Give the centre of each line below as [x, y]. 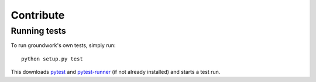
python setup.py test [52, 59]
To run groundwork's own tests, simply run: [63, 45]
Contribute [38, 15]
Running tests [39, 31]
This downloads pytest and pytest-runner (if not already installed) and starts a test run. [116, 72]
